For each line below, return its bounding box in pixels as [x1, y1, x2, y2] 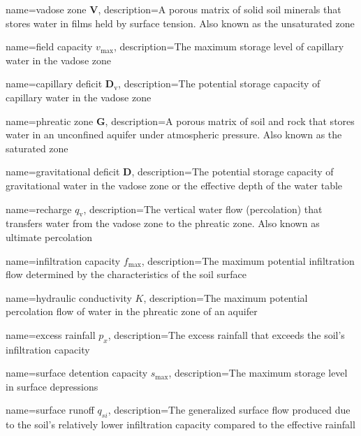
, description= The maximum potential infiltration [141, 253, 355, 268]
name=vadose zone [6, 2, 87, 16]
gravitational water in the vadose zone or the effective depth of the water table [6, 177, 343, 192]
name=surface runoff [6, 402, 94, 417]
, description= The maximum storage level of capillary [113, 39, 344, 54]
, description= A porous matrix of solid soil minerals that [98, 2, 341, 16]
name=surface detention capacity [6, 365, 148, 380]
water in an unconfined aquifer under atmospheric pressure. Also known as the [6, 127, 342, 142]
